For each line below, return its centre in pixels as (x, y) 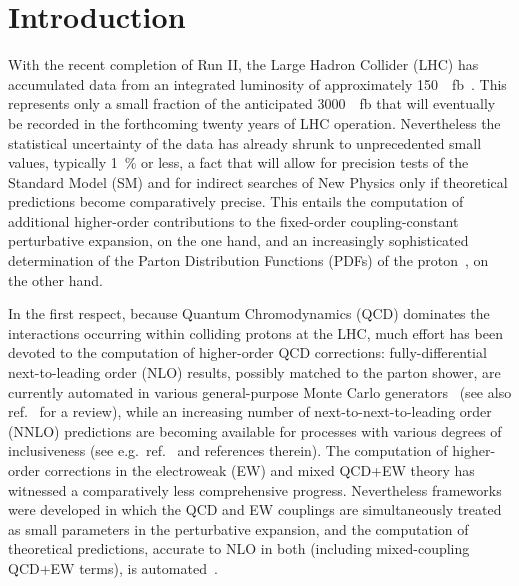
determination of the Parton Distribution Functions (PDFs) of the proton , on (248, 260)
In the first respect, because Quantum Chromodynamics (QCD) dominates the (249, 313)
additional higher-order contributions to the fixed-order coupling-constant (233, 220)
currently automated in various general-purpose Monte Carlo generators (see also (260, 391)
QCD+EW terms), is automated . (113, 567)
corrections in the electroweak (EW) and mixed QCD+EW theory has (259, 470)
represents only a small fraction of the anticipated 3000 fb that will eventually (252, 103)
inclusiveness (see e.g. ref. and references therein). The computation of (228, 450)
